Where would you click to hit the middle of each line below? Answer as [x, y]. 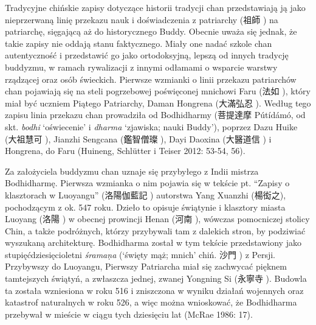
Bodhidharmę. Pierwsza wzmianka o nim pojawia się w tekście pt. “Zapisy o [147, 183]
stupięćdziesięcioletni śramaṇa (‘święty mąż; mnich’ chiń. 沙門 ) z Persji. [140, 254]
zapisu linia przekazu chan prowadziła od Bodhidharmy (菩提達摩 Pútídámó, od [155, 115]
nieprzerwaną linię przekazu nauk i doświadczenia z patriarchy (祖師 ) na [142, 19]
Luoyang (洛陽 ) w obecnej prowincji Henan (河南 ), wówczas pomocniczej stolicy [157, 219]
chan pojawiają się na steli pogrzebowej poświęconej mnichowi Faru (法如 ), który [158, 91]
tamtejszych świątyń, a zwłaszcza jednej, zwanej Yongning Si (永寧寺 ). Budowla [156, 278]
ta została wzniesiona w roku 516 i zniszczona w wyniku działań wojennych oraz [154, 290]
